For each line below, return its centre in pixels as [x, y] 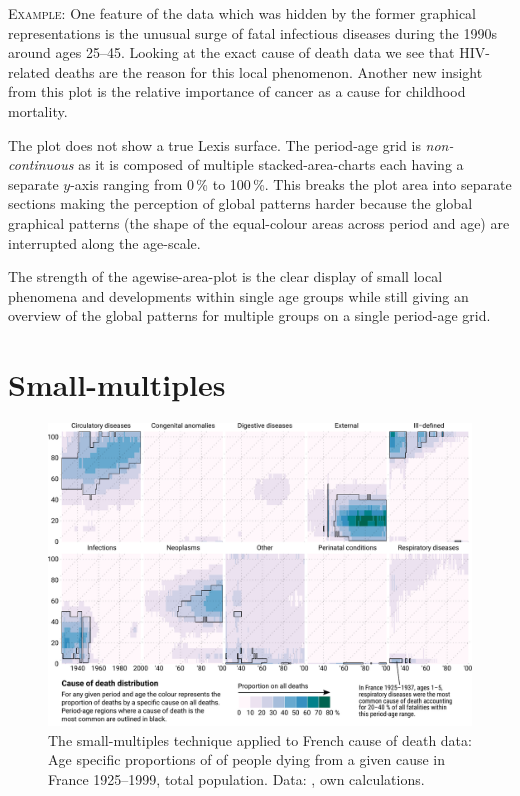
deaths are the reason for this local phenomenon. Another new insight [268, 71]
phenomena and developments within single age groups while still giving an [238, 295]
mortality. [38, 110]
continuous [41, 164]
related [29, 71]
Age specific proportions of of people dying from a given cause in [247, 759]
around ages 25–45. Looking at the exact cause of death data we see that [231, 52]
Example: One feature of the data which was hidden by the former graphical [242, 13]
